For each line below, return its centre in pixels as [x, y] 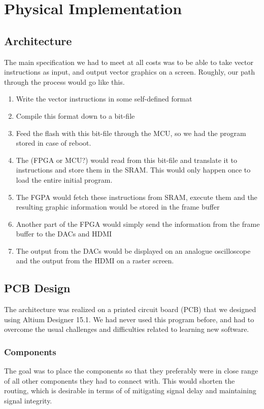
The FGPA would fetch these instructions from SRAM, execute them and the [137, 197]
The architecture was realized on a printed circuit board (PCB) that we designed [130, 309]
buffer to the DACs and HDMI [64, 234]
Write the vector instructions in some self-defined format [104, 99]
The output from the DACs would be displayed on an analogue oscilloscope [133, 250]
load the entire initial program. [64, 179]
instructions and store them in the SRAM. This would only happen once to [133, 170]
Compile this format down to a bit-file [75, 115]
